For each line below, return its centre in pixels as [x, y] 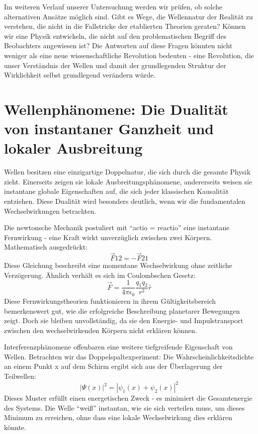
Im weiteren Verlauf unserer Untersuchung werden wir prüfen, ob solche [113, 6]
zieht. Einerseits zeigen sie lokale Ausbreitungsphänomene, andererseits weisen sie [128, 181]
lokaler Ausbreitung [73, 148]
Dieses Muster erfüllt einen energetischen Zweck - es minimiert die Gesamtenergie [128, 398]
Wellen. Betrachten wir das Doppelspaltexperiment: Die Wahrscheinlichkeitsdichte [129, 356]
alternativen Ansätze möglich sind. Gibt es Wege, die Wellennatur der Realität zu [129, 16]
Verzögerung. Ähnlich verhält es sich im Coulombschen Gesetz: [100, 275]
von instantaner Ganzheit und [109, 129]
